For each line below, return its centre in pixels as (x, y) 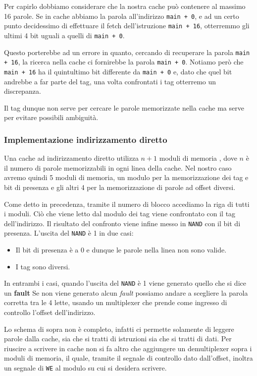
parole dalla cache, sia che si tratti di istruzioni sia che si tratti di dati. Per (118, 339)
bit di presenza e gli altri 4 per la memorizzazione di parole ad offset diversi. (120, 187)
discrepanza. (23, 91)
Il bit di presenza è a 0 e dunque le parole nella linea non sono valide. (121, 250)
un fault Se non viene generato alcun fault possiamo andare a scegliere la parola (126, 292)
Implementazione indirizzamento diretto (86, 139)
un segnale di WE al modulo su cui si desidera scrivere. (85, 368)
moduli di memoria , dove (198, 158)
